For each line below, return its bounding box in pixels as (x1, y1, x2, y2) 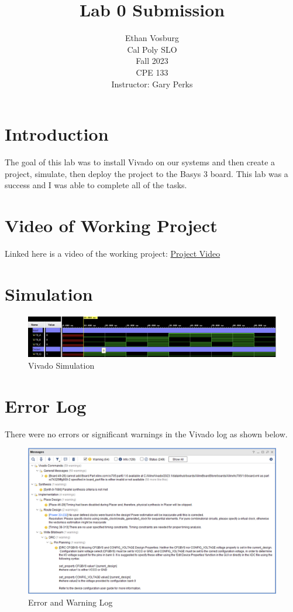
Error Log (5, 393, 87, 417)
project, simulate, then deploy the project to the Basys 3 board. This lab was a (5, 167, 288, 179)
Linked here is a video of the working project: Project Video (5, 247, 220, 259)
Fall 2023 (136, 55, 168, 67)
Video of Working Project (5, 213, 218, 237)
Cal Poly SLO (127, 43, 177, 55)
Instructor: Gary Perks (111, 77, 193, 90)
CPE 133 (136, 66, 168, 78)
